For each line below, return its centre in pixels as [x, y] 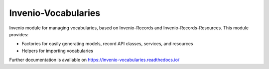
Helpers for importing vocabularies [57, 51]
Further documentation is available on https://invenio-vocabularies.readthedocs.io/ [94, 60]
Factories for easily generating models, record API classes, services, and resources [108, 44]
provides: [19, 34]
